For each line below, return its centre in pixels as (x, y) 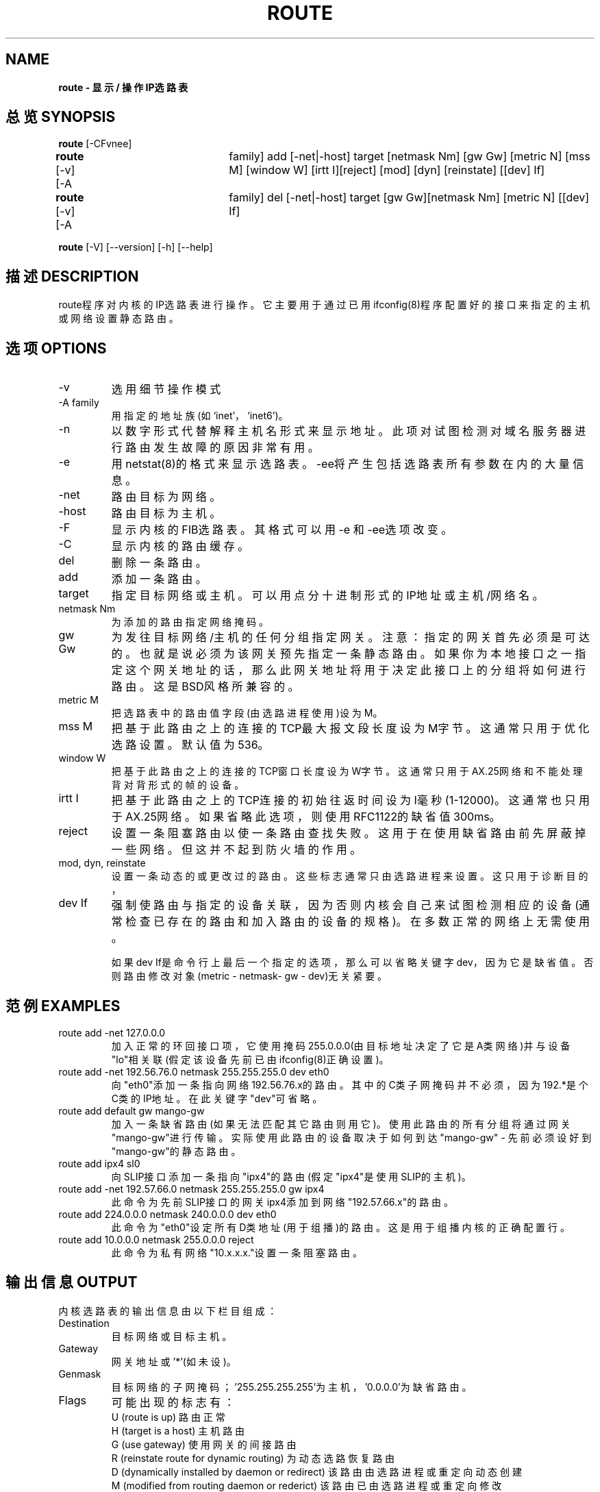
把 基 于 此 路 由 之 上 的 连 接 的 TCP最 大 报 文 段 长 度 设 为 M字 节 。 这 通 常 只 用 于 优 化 (350, 729)
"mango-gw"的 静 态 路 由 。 (176, 1151)
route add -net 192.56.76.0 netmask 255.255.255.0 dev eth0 (194, 1071)
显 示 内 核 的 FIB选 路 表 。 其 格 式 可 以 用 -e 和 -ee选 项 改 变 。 (282, 530)
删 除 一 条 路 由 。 (159, 563)
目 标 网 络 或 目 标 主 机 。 (172, 1336)
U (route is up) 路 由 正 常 (168, 1417)
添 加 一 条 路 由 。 (159, 579)
